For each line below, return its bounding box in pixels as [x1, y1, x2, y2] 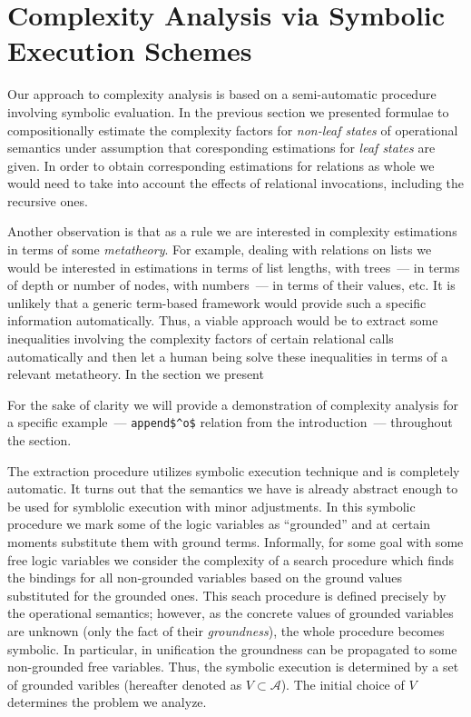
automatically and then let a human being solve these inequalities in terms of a [7, 346, 448, 365]
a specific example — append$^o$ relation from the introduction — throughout [7, 413, 453, 432]
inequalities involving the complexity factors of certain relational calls [7, 329, 394, 348]
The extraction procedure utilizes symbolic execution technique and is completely [7, 461, 460, 480]
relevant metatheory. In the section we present [7, 364, 264, 383]
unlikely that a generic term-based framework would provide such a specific [7, 293, 427, 312]
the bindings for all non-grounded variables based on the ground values [7, 568, 402, 587]
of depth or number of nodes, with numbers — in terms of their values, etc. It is [7, 275, 456, 294]
